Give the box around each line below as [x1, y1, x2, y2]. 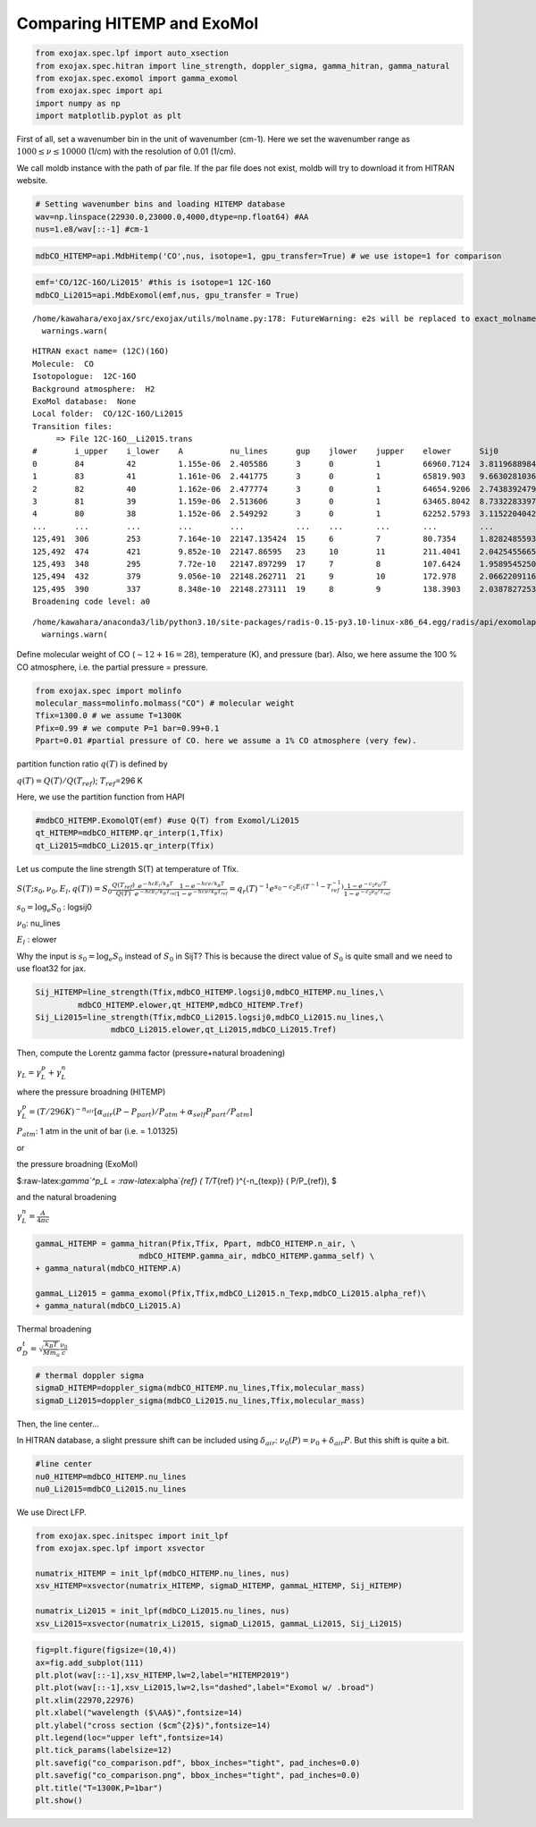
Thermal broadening [16, 1324, 92, 1334]
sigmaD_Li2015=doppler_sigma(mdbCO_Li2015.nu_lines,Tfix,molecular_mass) [35, 1395, 365, 1406]
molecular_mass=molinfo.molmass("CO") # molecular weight [35, 698, 295, 708]
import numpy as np [35, 98, 121, 108]
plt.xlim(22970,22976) [35, 1695, 135, 1705]
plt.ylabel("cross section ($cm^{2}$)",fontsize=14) [35, 1720, 272, 1730]
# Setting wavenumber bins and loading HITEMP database [35, 199, 286, 209]
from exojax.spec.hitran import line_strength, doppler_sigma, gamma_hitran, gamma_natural [35, 61, 450, 71]
